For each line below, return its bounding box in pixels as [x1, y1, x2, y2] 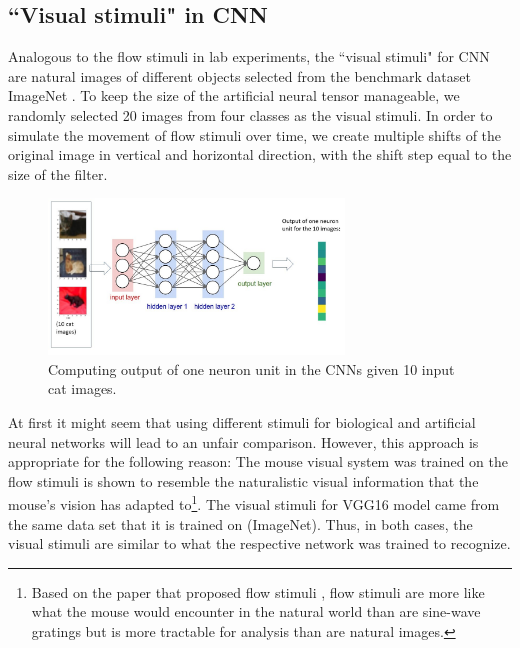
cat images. [48, 378, 117, 399]
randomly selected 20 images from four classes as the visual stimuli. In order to [8, 104, 493, 125]
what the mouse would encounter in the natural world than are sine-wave [31, 601, 481, 622]
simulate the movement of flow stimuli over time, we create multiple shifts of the [8, 124, 502, 145]
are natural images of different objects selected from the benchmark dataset [8, 65, 471, 86]
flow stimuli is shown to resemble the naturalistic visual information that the [8, 470, 479, 491]
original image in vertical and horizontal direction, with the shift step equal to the [8, 144, 512, 165]
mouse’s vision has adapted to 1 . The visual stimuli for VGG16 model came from [8, 491, 500, 514]
